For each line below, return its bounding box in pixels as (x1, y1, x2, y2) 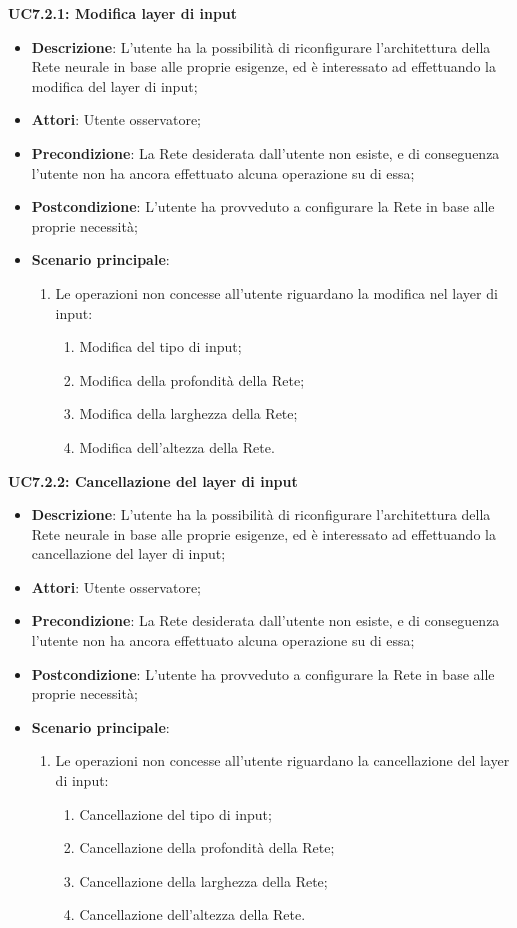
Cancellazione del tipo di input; (79, 803, 272, 824)
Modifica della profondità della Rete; (79, 369, 305, 390)
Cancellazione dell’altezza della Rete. (79, 904, 306, 925)
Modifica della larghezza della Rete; (79, 403, 298, 424)
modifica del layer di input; (31, 75, 198, 96)
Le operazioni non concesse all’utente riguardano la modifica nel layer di (55, 282, 498, 303)
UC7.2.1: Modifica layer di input (8, 3, 238, 23)
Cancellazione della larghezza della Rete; (79, 870, 328, 891)
